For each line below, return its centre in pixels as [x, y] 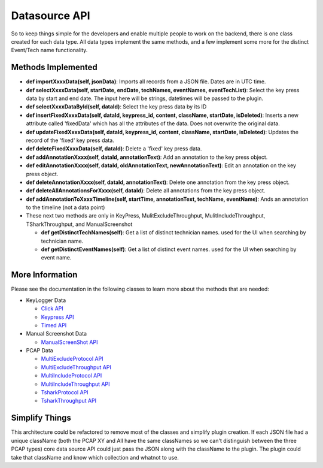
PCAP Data [39, 351]
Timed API [54, 325]
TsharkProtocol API [65, 392]
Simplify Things [41, 418]
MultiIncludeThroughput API [75, 384]
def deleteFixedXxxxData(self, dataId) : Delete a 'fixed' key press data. [114, 149]
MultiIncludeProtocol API [71, 376]
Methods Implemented [54, 67]
